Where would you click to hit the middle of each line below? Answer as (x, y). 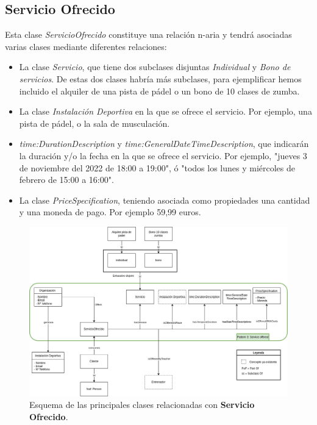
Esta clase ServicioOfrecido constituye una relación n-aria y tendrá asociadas (148, 34)
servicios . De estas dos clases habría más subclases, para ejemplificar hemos (160, 78)
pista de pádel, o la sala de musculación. (94, 123)
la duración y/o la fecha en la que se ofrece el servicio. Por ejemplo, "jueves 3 (163, 155)
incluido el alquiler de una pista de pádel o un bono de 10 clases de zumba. (159, 91)
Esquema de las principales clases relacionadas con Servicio (142, 405)
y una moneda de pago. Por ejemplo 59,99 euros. (110, 212)
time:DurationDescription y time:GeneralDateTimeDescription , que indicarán (164, 144)
